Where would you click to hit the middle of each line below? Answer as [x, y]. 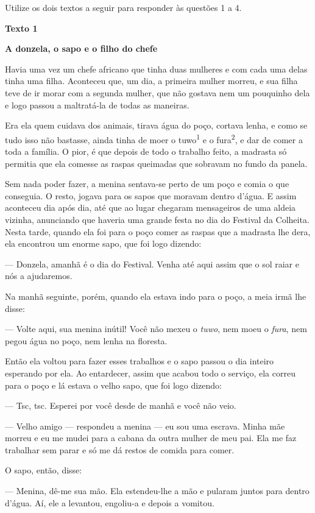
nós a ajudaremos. [39, 276]
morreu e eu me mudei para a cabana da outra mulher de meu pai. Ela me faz [151, 438]
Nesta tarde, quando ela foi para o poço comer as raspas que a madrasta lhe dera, [158, 231]
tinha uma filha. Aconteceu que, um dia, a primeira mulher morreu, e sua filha [151, 81]
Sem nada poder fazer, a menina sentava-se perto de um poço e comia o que [147, 184]
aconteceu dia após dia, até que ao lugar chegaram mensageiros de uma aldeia [150, 207]
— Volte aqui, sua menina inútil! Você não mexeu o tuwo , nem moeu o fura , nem [156, 329]
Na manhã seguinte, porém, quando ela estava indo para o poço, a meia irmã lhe [156, 296]
